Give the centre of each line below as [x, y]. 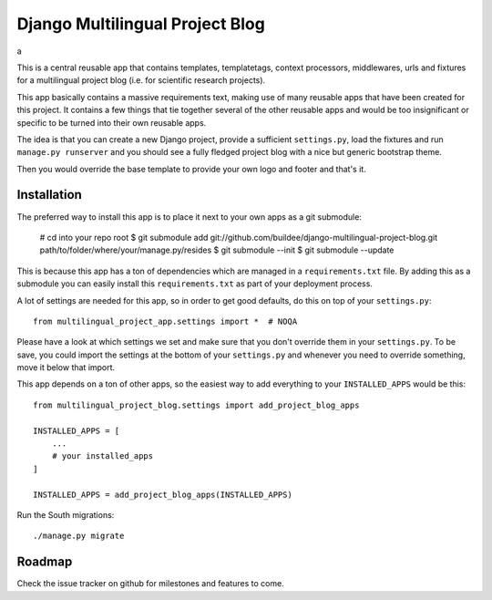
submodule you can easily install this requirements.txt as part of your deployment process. [195, 284]
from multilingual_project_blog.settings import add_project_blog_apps [196, 405]
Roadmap [45, 562]
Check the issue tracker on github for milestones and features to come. [150, 584]
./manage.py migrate [79, 536]
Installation [49, 195]
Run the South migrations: [66, 515]
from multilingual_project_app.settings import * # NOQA [165, 321]
